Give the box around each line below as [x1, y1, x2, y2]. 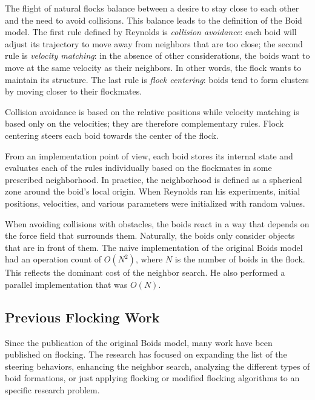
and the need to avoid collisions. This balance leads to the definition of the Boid [5, 13, 302, 26]
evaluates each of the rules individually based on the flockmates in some [5, 161, 272, 174]
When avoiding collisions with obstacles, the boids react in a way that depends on [5, 217, 310, 230]
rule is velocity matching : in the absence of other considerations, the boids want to [5, 49, 310, 62]
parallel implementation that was [5, 278, 128, 290]
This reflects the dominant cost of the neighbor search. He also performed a [5, 266, 285, 279]
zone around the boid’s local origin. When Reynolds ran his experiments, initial [5, 185, 300, 198]
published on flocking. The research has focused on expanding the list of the [5, 348, 287, 361]
